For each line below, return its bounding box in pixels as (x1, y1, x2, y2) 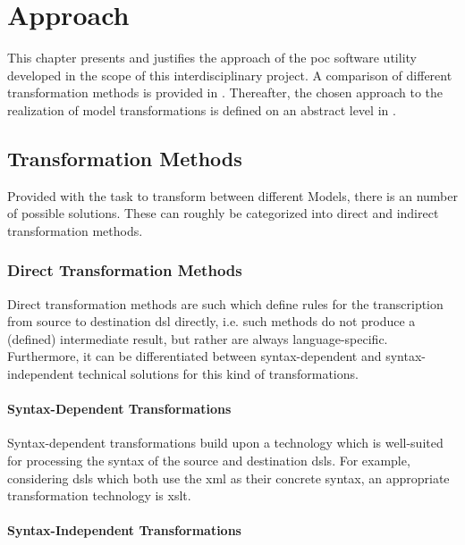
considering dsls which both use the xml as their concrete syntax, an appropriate (7, 468, 450, 487)
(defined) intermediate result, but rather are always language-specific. (7, 329, 388, 348)
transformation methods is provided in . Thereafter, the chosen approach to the (7, 83, 444, 102)
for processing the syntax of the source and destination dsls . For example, (7, 451, 410, 470)
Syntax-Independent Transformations (7, 521, 241, 540)
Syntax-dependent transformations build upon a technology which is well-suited (7, 433, 444, 452)
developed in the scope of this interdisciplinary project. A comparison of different (7, 65, 452, 84)
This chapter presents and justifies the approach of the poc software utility (7, 48, 417, 67)
